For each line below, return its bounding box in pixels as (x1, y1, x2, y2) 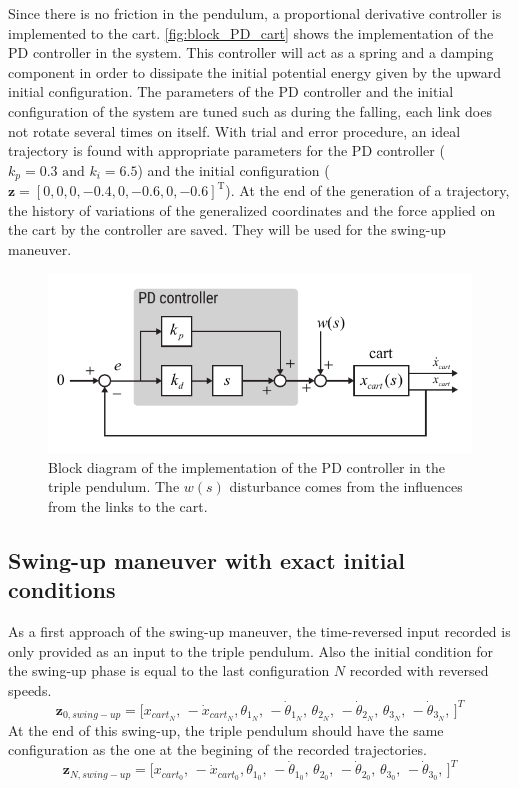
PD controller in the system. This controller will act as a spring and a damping (8, 42, 494, 63)
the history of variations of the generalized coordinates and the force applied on (8, 199, 496, 220)
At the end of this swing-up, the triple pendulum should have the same (8, 719, 444, 740)
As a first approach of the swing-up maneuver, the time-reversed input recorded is (8, 620, 511, 641)
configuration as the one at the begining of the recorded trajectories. (8, 739, 427, 760)
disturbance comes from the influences (229, 476, 463, 497)
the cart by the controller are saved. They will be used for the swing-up (8, 219, 446, 240)
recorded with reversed (349, 660, 489, 681)
